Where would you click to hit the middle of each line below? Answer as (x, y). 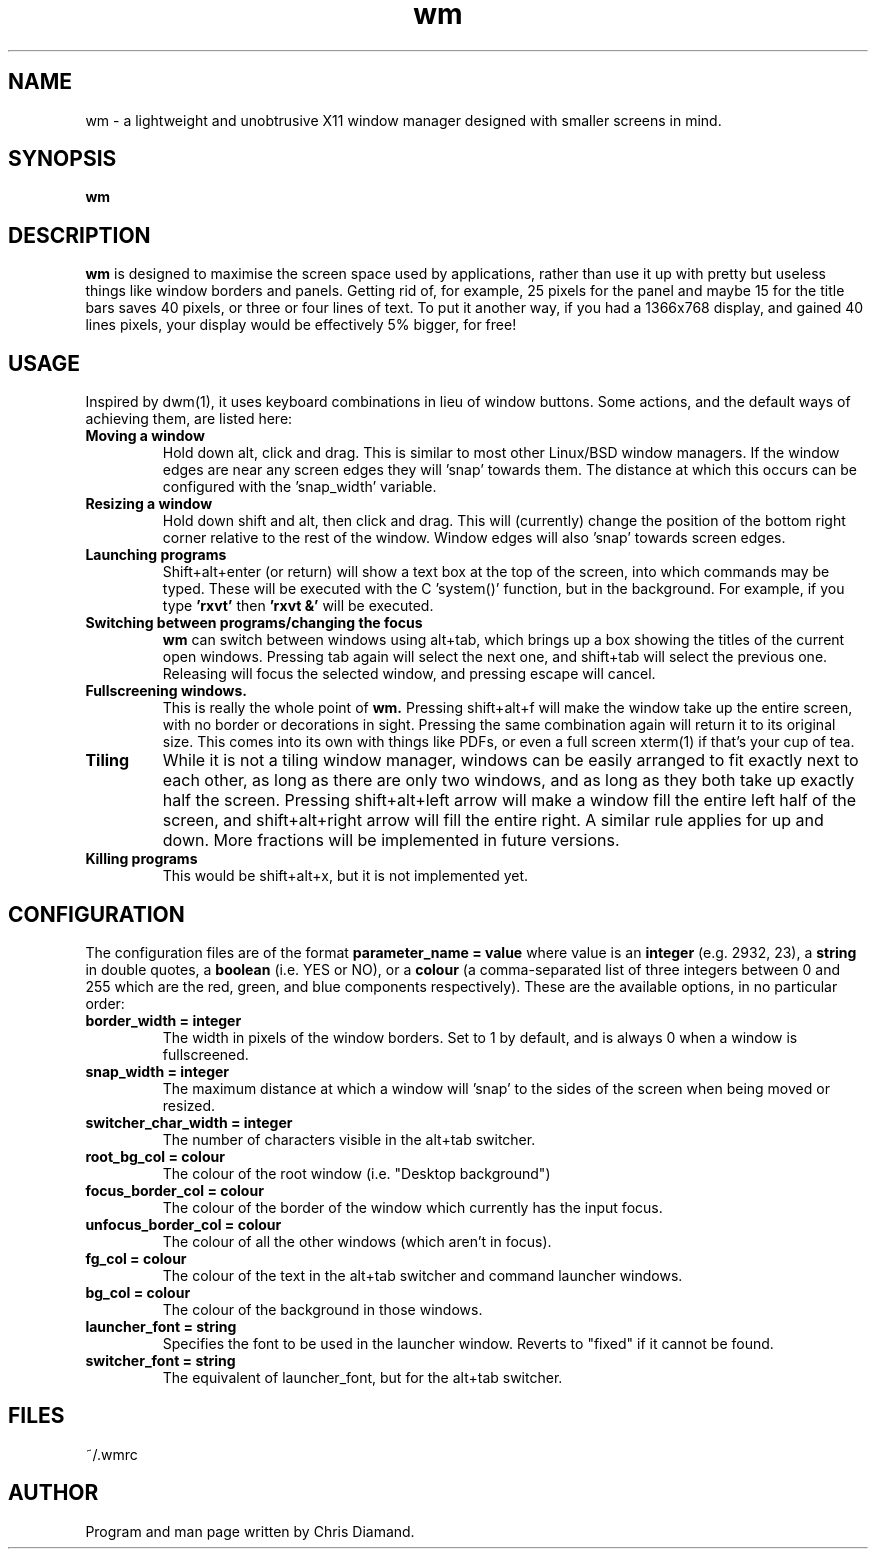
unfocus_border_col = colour (183, 1224)
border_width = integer (163, 1020)
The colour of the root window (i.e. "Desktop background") (356, 1173)
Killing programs (141, 859)
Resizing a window (149, 504)
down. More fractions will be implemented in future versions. (391, 840)
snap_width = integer (157, 1071)
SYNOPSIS (62, 159)
